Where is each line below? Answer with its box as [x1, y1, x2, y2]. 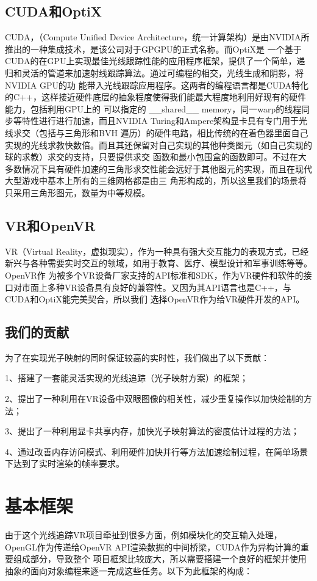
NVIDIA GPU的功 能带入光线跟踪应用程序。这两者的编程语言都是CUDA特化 [5, 78, 309, 91]
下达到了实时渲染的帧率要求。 [5, 457, 124, 470]
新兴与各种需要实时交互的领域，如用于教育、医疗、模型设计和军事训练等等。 [5, 257, 312, 269]
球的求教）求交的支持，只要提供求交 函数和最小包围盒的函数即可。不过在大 [5, 150, 307, 163]
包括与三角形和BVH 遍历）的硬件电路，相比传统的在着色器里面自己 [38, 126, 308, 139]
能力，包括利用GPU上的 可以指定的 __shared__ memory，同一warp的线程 [5, 102, 302, 115]
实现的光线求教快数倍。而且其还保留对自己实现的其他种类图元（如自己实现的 [5, 138, 312, 151]
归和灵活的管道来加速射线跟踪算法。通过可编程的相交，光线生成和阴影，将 [5, 66, 304, 79]
